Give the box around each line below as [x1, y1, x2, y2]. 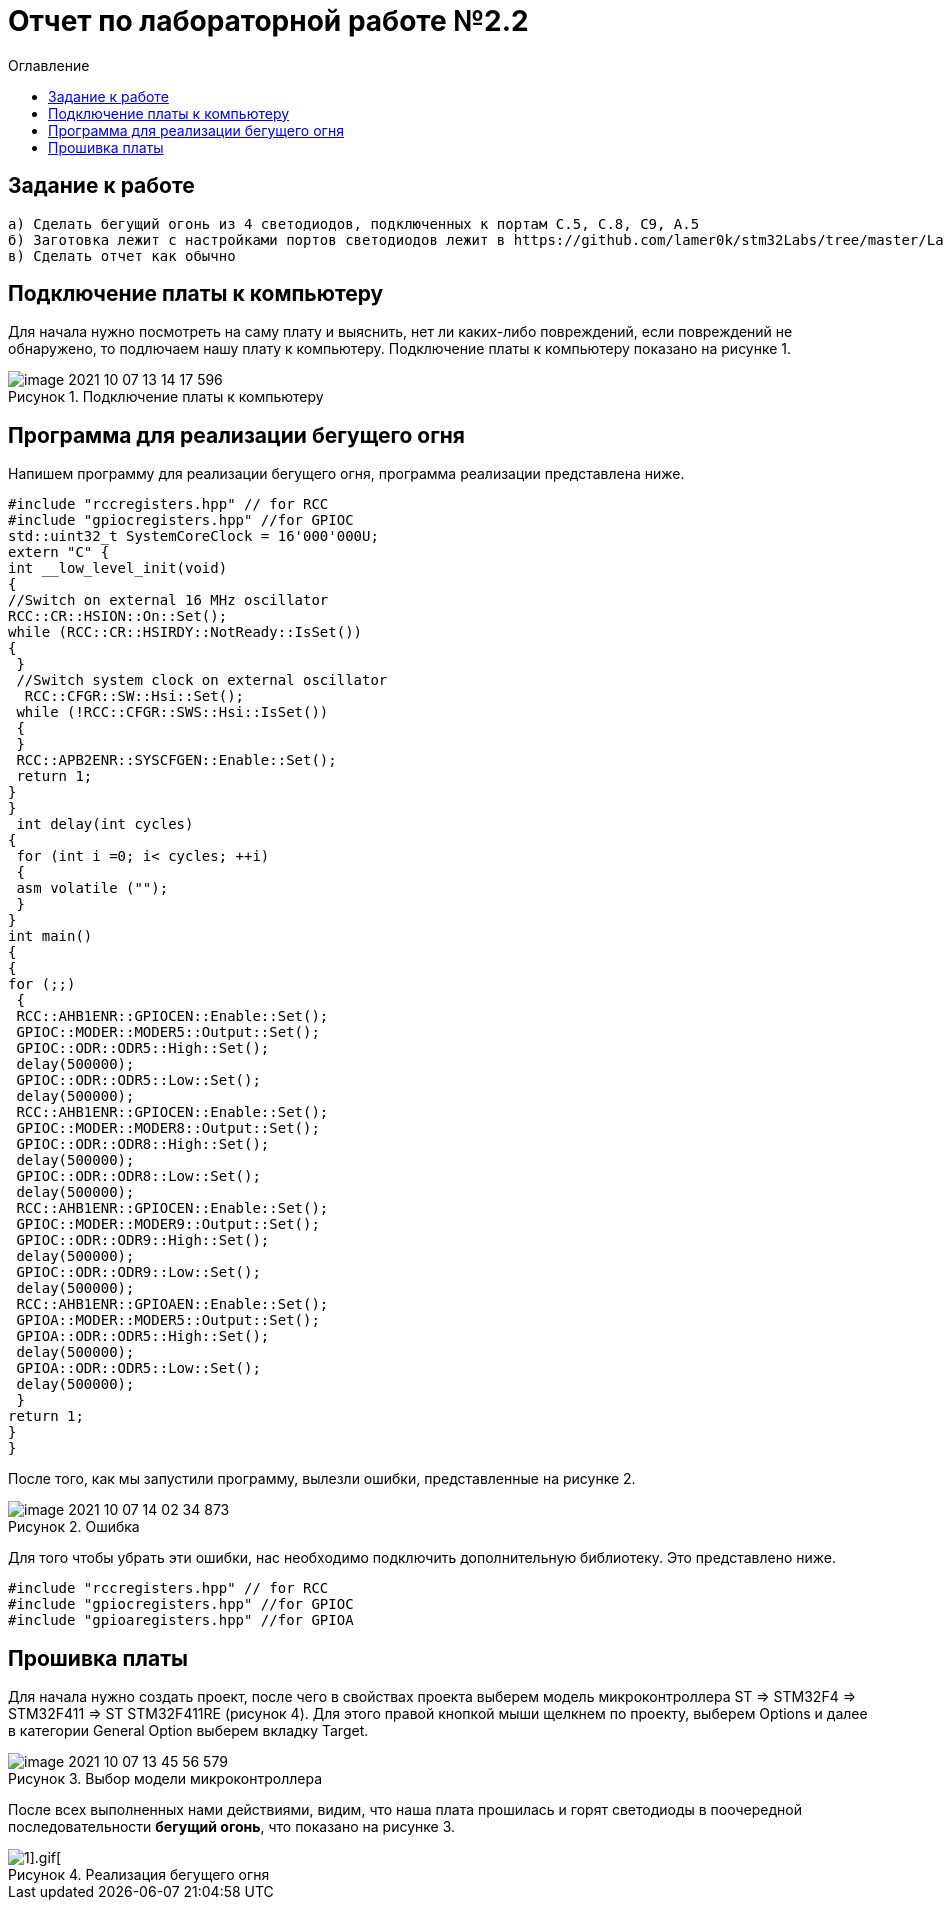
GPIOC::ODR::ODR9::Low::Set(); [16, 1264, 261, 1281]
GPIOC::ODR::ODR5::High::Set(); [16, 1040, 270, 1057]
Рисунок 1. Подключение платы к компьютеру [8, 388, 324, 406]
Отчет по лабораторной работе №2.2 [8, 4, 529, 38]
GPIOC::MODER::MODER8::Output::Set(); [16, 1120, 320, 1137]
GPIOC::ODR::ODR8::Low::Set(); [16, 1168, 261, 1185]
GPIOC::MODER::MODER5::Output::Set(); [16, 1024, 320, 1041]
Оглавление [8, 56, 90, 74]
